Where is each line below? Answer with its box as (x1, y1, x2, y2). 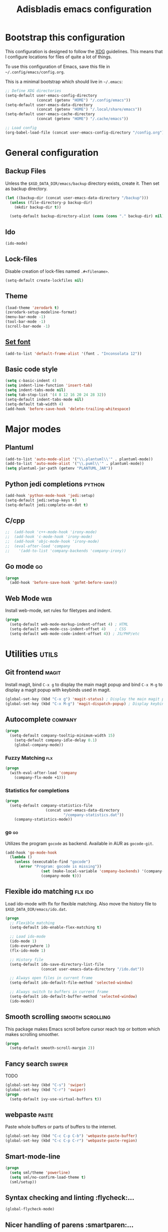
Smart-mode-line (5, 1152, 60, 1161)
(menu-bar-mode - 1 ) (5, 315, 46, 320)
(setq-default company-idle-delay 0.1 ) (14, 738, 97, 743)
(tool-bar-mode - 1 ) (5, 319, 46, 325)
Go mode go (5, 562, 43, 571)
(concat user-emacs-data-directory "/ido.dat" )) (40, 966, 144, 972)
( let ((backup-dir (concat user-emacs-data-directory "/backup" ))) (5, 195, 149, 200)
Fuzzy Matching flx (5, 754, 53, 761)
